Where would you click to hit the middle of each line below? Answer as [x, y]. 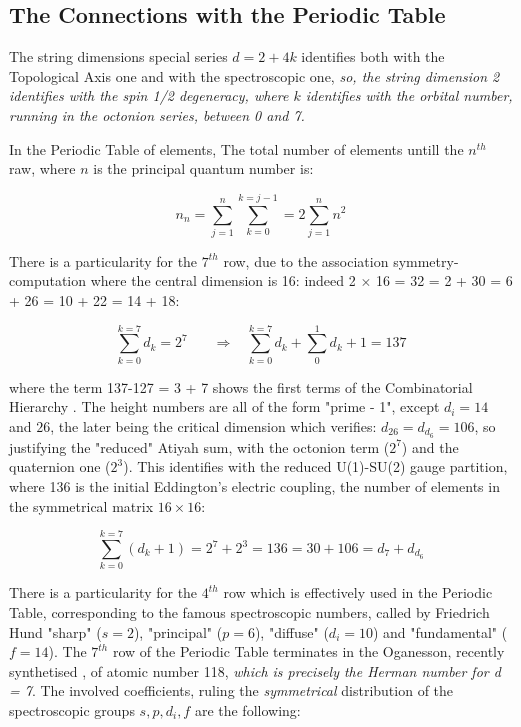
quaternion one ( [60, 466]
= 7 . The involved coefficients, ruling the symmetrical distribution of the [231, 690]
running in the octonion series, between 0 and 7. [157, 114]
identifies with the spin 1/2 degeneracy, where [149, 95]
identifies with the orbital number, [409, 95]
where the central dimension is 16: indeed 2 [223, 280]
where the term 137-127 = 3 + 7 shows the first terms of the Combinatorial [241, 386]
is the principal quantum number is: [203, 168]
